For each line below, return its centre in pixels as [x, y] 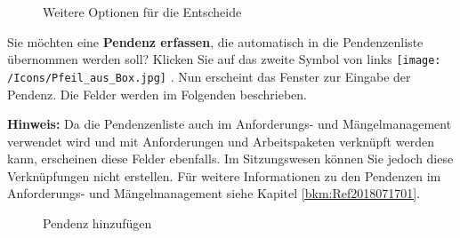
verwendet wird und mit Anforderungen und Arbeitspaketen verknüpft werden [221, 141]
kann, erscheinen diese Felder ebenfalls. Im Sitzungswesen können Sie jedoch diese [230, 159]
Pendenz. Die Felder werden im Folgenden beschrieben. [157, 94]
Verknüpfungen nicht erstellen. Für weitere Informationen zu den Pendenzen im [224, 175]
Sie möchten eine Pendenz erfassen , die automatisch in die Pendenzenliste [215, 41]
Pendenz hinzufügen [97, 223]
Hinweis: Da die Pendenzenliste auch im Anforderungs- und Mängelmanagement [230, 124]
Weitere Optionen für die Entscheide [142, 12]
